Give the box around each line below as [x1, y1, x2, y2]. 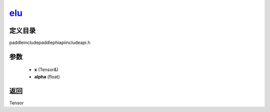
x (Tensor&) [34, 67, 58, 73]
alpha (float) [34, 74, 60, 80]
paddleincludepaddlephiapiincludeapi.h [9, 40, 90, 46]
